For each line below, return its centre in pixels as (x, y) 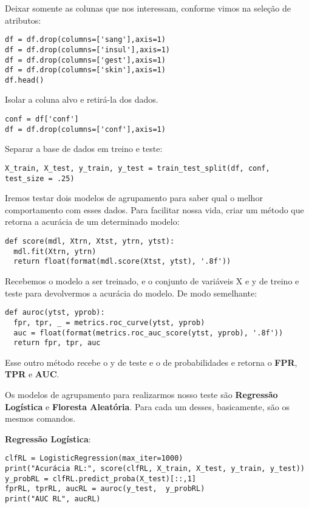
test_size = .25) (40, 178)
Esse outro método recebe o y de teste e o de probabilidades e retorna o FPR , (151, 362)
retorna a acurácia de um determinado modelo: (92, 221)
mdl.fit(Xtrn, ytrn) (55, 251)
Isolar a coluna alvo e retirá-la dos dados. (82, 99)
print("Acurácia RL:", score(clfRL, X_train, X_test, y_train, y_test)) (155, 469)
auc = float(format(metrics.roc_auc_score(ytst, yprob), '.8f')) (148, 333)
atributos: (23, 20)
